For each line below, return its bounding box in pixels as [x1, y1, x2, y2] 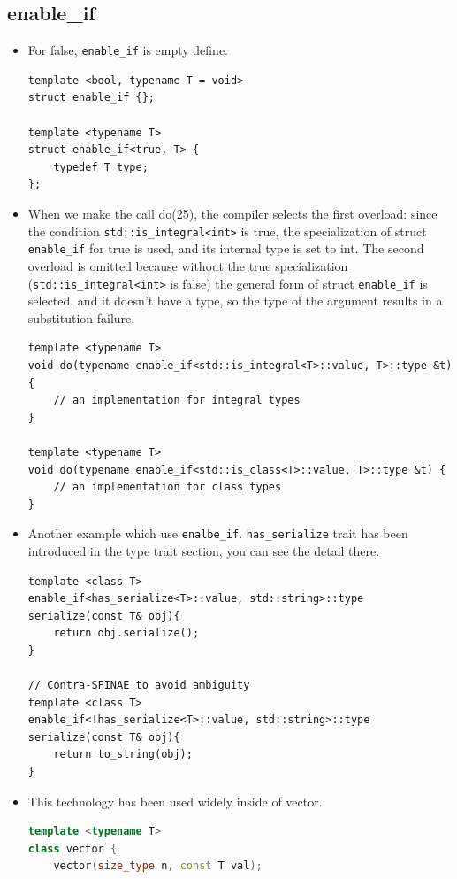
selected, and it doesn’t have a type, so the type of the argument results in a [27, 291, 443, 310]
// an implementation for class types [53, 481, 282, 494]
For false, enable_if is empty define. [27, 41, 229, 59]
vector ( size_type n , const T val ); [53, 860, 263, 873]
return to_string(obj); [53, 748, 193, 761]
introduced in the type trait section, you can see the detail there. [27, 541, 380, 559]
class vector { [27, 842, 118, 855]
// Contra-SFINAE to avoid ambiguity [27, 679, 250, 692]
